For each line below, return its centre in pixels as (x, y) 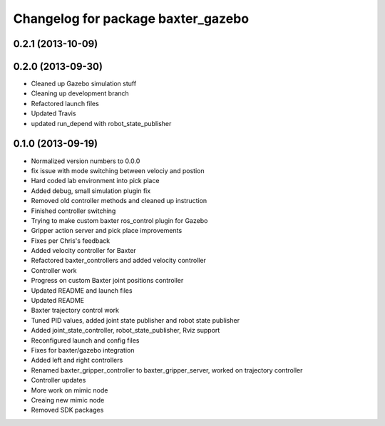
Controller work (54, 270)
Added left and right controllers (77, 360)
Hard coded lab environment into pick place (95, 181)
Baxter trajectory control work (75, 311)
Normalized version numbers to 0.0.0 (86, 161)
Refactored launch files (65, 103)
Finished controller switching (73, 211)
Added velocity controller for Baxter (84, 251)
